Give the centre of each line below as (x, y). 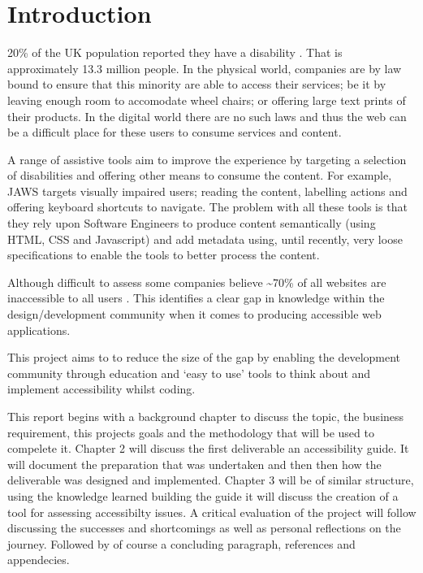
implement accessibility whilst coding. (101, 389)
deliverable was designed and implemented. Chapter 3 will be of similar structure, (211, 480)
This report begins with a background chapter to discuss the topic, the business (206, 416)
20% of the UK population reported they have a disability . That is (175, 52)
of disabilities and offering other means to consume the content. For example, (200, 175)
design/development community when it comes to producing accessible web (194, 314)
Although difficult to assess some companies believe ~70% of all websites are (197, 282)
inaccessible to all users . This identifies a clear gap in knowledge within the (196, 298)
